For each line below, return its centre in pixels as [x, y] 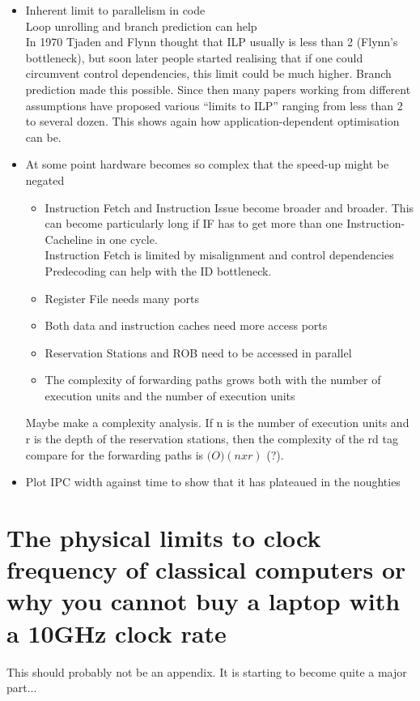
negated [45, 180]
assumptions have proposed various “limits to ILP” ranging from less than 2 [214, 105]
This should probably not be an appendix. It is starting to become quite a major [207, 671]
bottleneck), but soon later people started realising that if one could [194, 57]
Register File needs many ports [122, 298]
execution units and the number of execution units [170, 395]
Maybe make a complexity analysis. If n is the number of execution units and [217, 423]
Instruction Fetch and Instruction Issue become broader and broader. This [229, 207]
